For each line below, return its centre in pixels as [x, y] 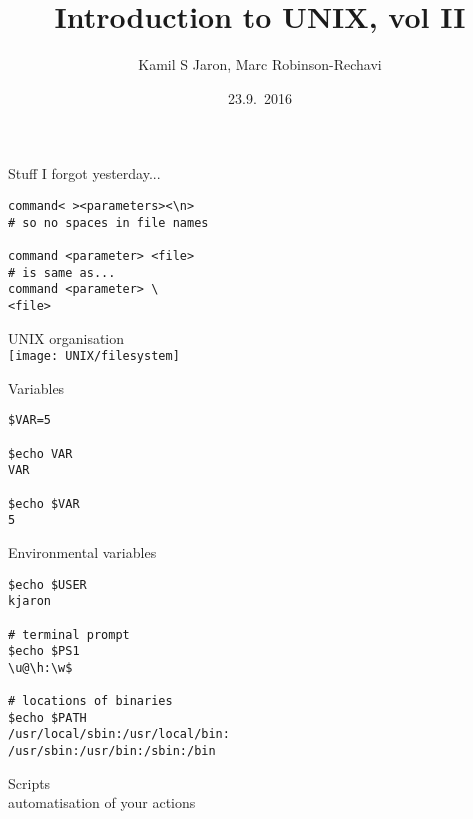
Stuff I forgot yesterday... [84, 173]
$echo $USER [47, 584]
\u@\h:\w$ [40, 667]
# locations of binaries [90, 701]
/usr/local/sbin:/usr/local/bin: [119, 734]
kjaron [29, 601]
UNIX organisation [66, 337]
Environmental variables [82, 551]
